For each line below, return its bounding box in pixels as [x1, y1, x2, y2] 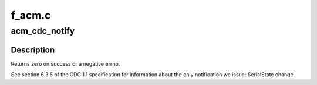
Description [11, 45, 55, 55]
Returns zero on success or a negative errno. [11, 60, 120, 67]
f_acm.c [11, 9, 51, 22]
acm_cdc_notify [11, 26, 75, 36]
